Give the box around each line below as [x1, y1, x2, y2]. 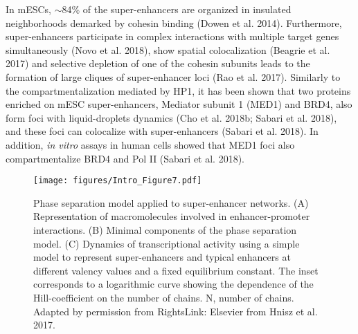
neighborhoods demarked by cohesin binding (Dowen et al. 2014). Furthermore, [6, 15, 342, 30]
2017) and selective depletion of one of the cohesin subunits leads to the [6, 56, 310, 71]
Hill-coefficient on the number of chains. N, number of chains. [33, 290, 294, 304]
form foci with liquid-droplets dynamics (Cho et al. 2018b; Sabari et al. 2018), [6, 110, 337, 124]
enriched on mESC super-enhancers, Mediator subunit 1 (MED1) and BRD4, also [6, 97, 352, 111]
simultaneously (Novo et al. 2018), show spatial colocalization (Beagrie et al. [6, 42, 330, 57]
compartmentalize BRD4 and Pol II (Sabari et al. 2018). [6, 151, 245, 165]
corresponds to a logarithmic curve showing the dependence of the [33, 277, 314, 291]
